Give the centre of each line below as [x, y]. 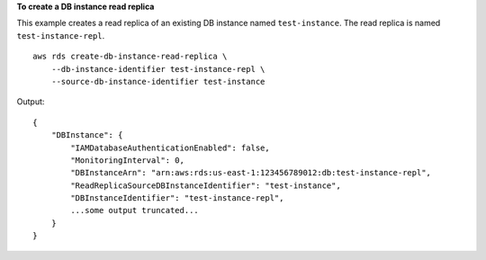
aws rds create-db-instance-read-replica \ [130, 57]
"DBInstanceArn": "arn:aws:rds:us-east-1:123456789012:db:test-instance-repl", [251, 173]
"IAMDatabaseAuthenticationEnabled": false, [170, 148]
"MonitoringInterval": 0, [127, 160]
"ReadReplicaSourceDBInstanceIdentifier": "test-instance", [206, 185]
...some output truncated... [135, 211]
